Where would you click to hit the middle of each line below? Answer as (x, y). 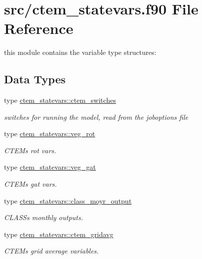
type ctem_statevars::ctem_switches (60, 100)
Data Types (35, 79)
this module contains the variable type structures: (80, 52)
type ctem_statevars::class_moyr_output (68, 200)
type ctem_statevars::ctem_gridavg (59, 234)
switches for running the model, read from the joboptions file (96, 117)
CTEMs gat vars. (30, 184)
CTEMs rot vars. (30, 150)
